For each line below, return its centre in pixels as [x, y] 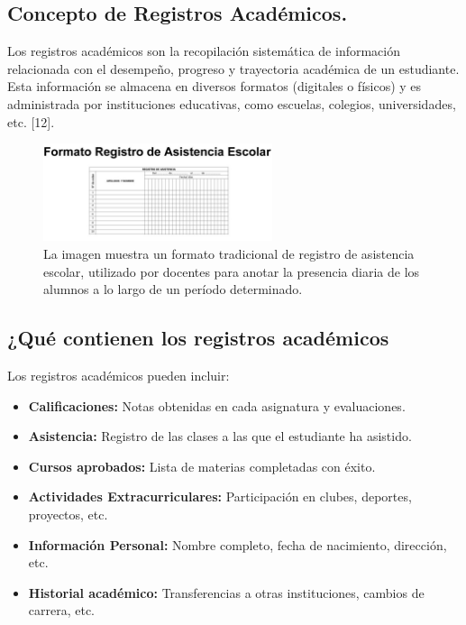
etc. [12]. [31, 121]
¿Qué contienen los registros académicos [198, 338]
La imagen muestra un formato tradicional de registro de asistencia [229, 254]
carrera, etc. [62, 610]
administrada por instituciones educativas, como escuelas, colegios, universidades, [232, 103]
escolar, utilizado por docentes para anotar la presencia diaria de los [232, 271]
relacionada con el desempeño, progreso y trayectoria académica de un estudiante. [233, 68]
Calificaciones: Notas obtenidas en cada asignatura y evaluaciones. [217, 405]
